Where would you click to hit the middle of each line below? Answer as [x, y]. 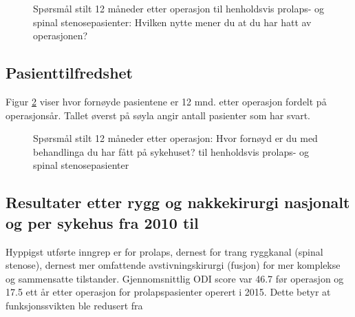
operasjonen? [61, 35]
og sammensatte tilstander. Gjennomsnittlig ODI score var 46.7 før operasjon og [175, 278]
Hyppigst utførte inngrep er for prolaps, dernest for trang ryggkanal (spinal [164, 251]
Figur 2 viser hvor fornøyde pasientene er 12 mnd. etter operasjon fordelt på [166, 101]
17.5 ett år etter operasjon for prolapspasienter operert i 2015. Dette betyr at [168, 292]
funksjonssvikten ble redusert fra [74, 305]
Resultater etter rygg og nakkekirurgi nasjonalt [178, 202]
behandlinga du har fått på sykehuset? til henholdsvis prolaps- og [171, 151]
